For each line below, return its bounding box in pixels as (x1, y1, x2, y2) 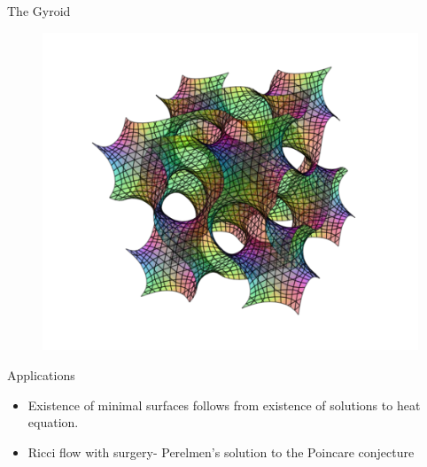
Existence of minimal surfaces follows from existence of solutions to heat (27, 395, 421, 414)
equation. (27, 413, 79, 432)
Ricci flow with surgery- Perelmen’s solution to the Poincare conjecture (27, 442, 415, 461)
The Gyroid (7, 2, 71, 19)
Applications (7, 365, 75, 384)
